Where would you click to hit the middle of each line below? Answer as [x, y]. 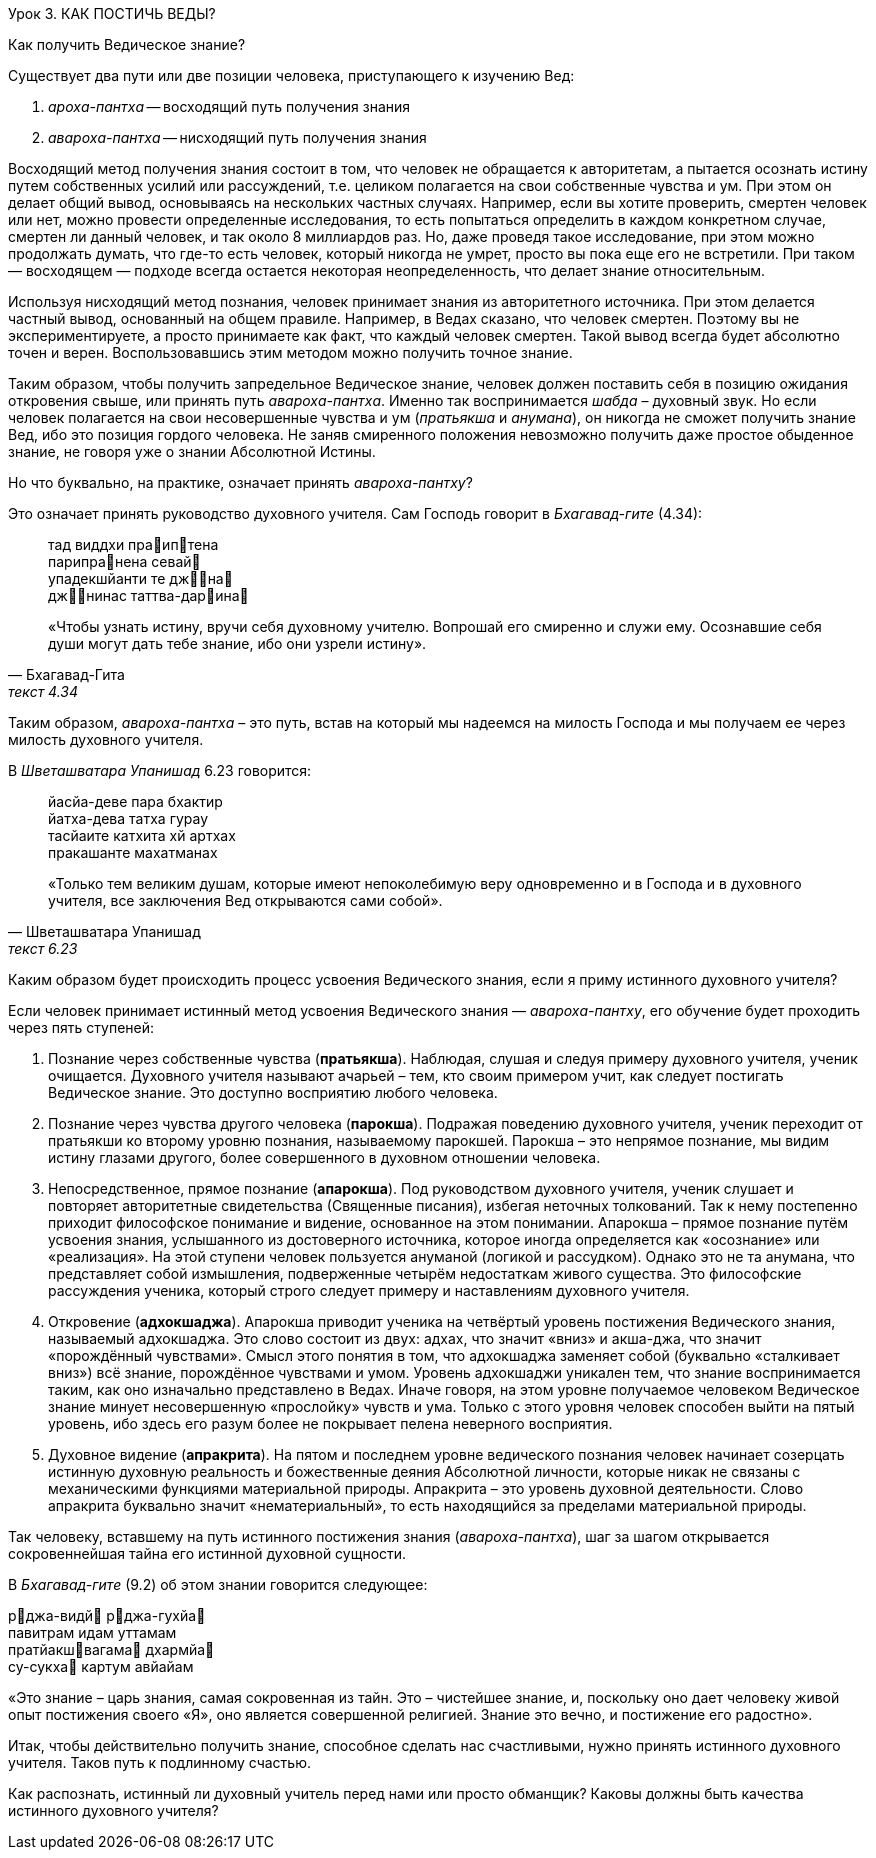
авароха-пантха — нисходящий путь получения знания [237, 137]
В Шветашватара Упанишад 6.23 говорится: [160, 770]
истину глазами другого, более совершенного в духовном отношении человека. [324, 1157]
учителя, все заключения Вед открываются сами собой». [245, 900]
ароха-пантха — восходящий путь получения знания [229, 106]
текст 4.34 [43, 691]
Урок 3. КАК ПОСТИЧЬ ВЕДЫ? [112, 13]
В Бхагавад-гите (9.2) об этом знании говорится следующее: [218, 1584]
